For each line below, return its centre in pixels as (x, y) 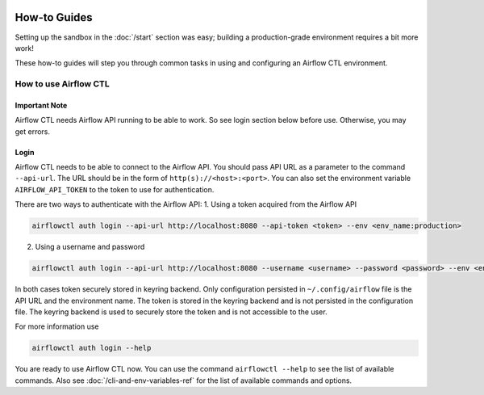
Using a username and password (90, 247)
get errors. (33, 131)
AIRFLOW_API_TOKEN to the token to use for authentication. (115, 189)
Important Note (41, 105)
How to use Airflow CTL (62, 84)
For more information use (57, 326)
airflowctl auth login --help (92, 348)
